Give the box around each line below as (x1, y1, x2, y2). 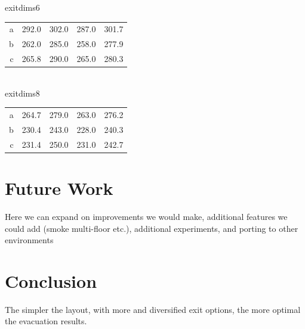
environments (5, 234, 54, 246)
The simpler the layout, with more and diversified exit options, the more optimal (5, 303, 301, 315)
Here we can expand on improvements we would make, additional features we (5, 210, 288, 222)
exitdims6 (5, 1, 40, 13)
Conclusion (5, 268, 97, 293)
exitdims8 (5, 86, 40, 99)
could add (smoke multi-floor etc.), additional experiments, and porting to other (5, 222, 298, 234)
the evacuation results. (5, 315, 87, 327)
